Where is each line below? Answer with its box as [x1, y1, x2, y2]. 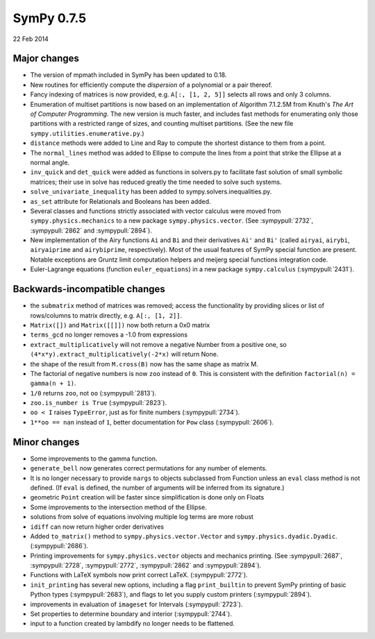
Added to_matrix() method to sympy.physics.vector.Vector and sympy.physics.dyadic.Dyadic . [30, 531, 337, 540]
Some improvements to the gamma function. [30, 454, 158, 463]
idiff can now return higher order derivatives [30, 522, 165, 531]
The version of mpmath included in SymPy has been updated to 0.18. [30, 71, 227, 79]
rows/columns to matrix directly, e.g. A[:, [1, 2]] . [30, 311, 183, 319]
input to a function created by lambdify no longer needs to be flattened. [30, 620, 235, 628]
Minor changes [12, 436, 80, 448]
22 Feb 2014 [12, 35, 49, 43]
